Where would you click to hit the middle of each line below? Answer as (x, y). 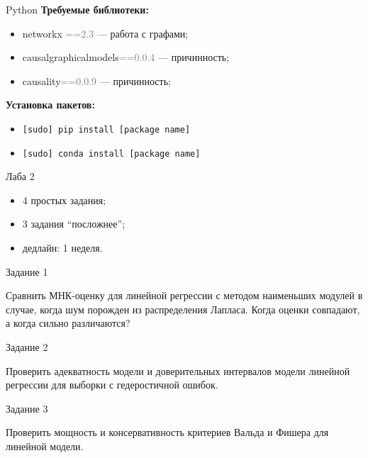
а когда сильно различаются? (68, 323)
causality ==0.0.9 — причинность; (96, 80)
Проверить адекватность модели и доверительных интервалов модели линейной (178, 370)
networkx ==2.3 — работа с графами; (105, 33)
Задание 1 (27, 271)
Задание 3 (27, 408)
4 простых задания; (64, 200)
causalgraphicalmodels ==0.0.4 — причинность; (126, 57)
